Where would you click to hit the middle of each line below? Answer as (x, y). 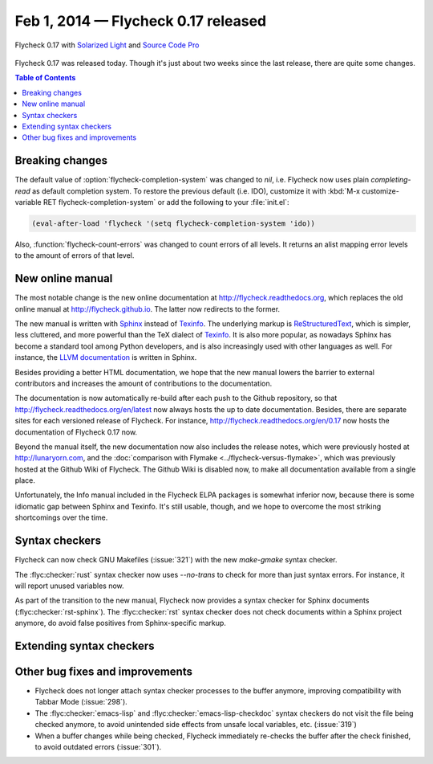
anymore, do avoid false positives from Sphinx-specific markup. (120, 623)
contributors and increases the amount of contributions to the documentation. (144, 383)
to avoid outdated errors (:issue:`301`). (98, 747)
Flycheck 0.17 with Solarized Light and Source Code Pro (107, 45)
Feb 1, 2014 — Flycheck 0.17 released (141, 21)
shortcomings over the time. (61, 517)
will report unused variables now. (69, 586)
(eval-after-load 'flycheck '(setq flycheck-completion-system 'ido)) (174, 223)
